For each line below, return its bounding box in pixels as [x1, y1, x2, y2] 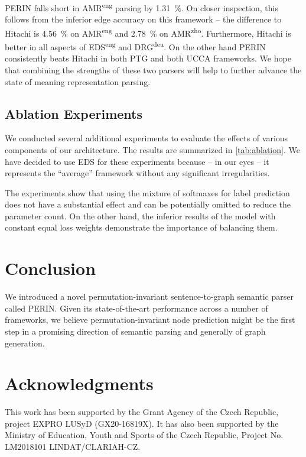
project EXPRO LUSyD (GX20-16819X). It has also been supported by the [5, 417, 279, 429]
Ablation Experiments [5, 104, 143, 122]
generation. [5, 336, 45, 349]
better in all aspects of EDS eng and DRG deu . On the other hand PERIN [5, 39, 266, 53]
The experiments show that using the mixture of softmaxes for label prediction [5, 186, 290, 199]
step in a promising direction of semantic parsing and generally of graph [5, 325, 266, 337]
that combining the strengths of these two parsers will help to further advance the [5, 63, 302, 76]
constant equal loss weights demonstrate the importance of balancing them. [5, 221, 278, 234]
